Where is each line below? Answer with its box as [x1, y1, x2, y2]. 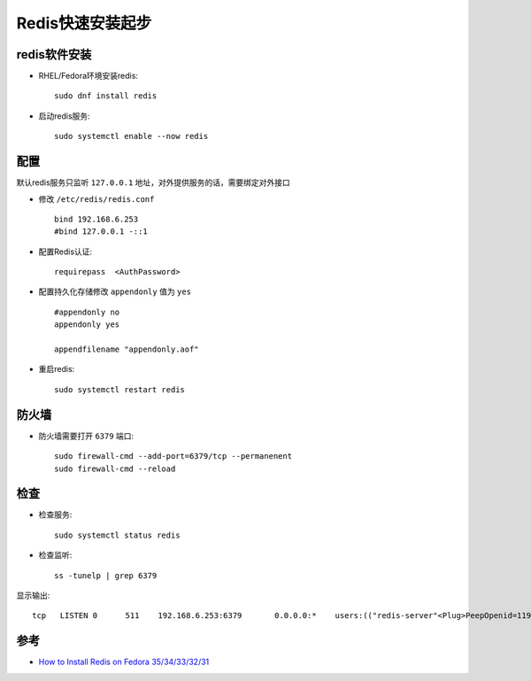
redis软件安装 [16, 47, 92, 62]
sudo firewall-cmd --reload [54, 463, 176, 474]
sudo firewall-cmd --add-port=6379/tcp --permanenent [54, 452, 292, 461]
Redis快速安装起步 [16, 13, 152, 33]
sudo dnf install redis [54, 91, 158, 101]
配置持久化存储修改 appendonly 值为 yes [38, 286, 192, 297]
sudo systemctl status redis [54, 530, 181, 540]
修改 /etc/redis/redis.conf [38, 193, 155, 204]
